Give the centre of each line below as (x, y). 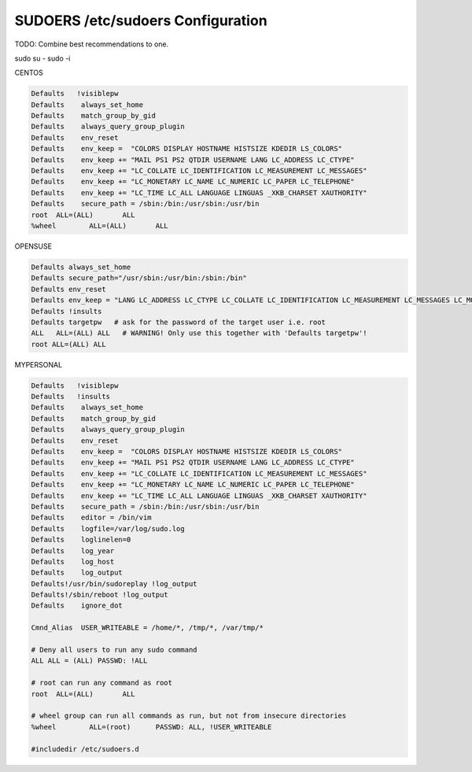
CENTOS (29, 73)
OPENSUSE (33, 246)
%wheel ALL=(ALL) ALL (100, 225)
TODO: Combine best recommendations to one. (92, 44)
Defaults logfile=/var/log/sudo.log (108, 528)
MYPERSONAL (39, 364)
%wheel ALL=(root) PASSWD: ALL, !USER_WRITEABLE (151, 727)
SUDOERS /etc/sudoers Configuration (141, 20)
